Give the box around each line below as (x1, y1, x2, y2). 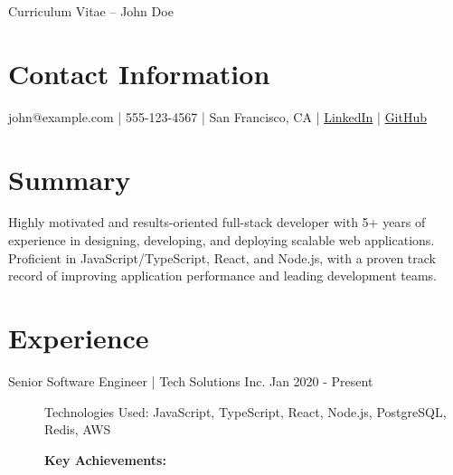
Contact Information (8, 54, 270, 91)
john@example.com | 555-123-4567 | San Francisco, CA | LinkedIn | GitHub (8, 107, 428, 126)
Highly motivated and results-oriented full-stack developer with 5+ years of (8, 213, 426, 232)
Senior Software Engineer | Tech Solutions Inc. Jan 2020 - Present (8, 371, 373, 390)
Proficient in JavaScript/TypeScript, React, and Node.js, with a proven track (8, 248, 437, 267)
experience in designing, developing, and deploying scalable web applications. (8, 231, 435, 250)
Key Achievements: (44, 450, 166, 469)
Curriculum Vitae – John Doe (8, 2, 174, 20)
